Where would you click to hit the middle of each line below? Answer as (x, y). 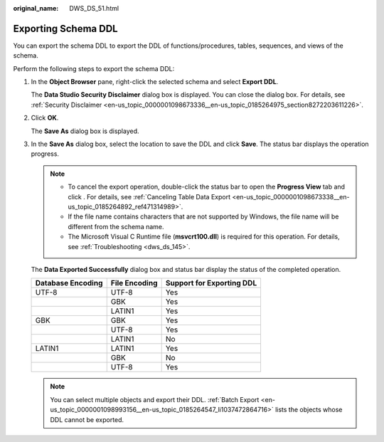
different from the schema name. (116, 226)
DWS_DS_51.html (94, 8)
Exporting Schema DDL (65, 28)
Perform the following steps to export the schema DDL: (94, 68)
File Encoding (134, 283)
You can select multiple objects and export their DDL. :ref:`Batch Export (155, 399)
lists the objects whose (309, 410)
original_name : (36, 8)
